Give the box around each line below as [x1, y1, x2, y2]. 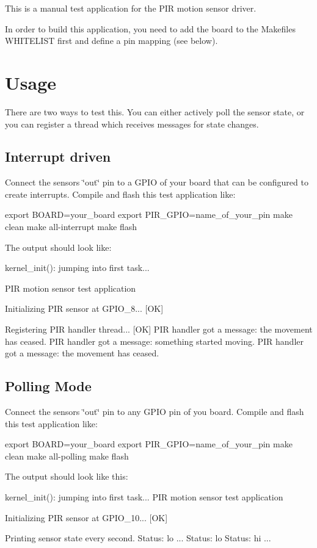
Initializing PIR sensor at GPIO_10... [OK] [5, 511, 168, 524]
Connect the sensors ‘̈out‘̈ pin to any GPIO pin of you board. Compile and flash [5, 405, 304, 418]
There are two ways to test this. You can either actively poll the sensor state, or [5, 105, 305, 118]
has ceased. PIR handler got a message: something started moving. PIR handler [5, 334, 304, 347]
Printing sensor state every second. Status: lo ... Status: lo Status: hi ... [5, 532, 271, 544]
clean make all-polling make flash [5, 449, 129, 462]
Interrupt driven [5, 147, 111, 166]
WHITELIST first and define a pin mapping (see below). [5, 34, 218, 47]
